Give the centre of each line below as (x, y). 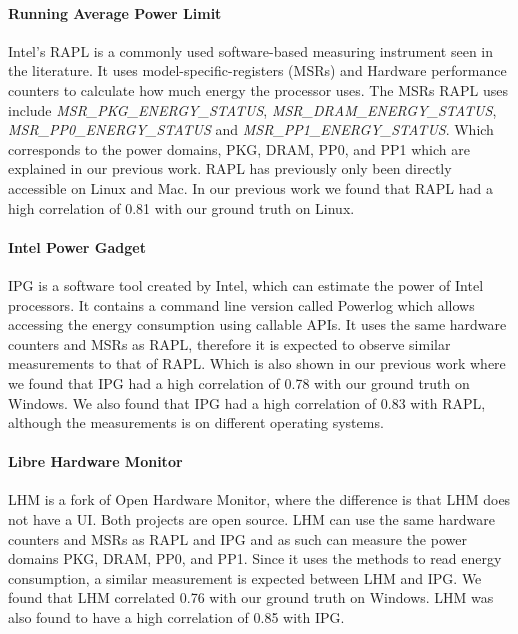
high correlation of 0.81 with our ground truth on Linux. (181, 207)
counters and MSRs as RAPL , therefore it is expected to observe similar (229, 343)
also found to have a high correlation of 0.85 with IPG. (176, 617)
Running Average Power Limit (115, 12)
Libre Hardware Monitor (95, 461)
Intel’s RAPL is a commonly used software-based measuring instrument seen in (251, 50)
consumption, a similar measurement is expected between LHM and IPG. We (245, 577)
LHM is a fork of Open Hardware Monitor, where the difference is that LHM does (259, 499)
